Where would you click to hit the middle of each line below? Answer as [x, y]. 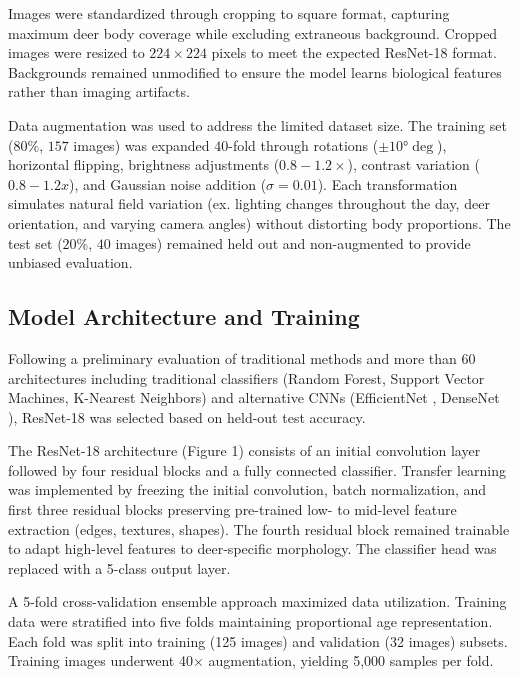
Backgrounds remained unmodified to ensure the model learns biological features [255, 71]
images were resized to [76, 52]
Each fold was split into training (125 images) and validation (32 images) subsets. [258, 640]
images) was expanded [141, 144]
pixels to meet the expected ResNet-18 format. [354, 52]
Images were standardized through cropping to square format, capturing [229, 13]
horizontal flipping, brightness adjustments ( [144, 164]
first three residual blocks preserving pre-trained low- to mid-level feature [232, 509]
